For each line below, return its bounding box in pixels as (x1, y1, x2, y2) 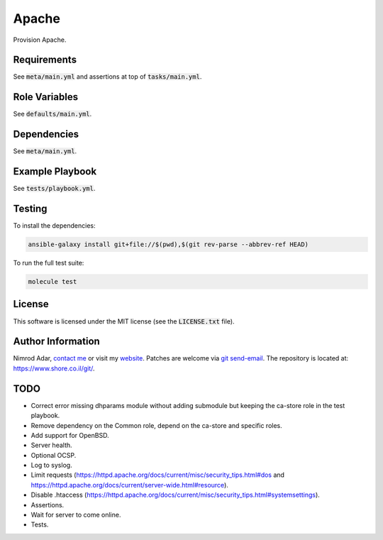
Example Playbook (13, 165, 97, 177)
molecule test (28, 277, 77, 286)
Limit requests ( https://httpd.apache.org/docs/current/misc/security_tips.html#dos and (30, 470, 285, 479)
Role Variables (13, 91, 78, 103)
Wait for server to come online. (30, 511, 121, 519)
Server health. (30, 441, 72, 450)
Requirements (13, 54, 77, 66)
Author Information (13, 336, 101, 348)
